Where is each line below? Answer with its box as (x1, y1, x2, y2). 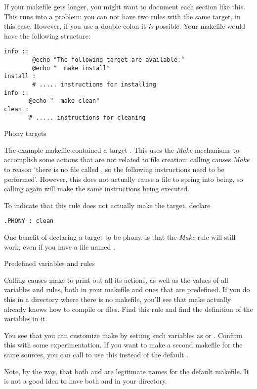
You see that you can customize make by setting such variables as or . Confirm (4, 330, 243, 340)
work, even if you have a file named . (4, 241, 115, 252)
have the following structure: (4, 30, 90, 41)
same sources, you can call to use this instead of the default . (4, 349, 189, 360)
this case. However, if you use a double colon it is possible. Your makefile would (4, 21, 246, 31)
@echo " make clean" (29, 97, 100, 105)
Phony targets (4, 128, 46, 138)
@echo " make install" (32, 64, 110, 72)
